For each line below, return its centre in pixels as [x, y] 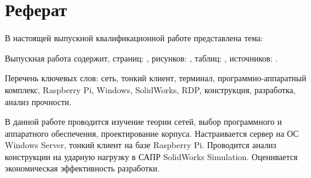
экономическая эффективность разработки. [82, 168]
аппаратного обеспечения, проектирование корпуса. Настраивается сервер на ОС [152, 133]
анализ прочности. [38, 101]
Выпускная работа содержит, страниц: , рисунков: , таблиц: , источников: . [141, 58]
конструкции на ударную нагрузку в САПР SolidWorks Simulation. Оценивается [151, 156]
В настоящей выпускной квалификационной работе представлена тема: [134, 38]
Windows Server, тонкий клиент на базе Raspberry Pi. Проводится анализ [141, 145]
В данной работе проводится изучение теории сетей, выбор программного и [144, 122]
